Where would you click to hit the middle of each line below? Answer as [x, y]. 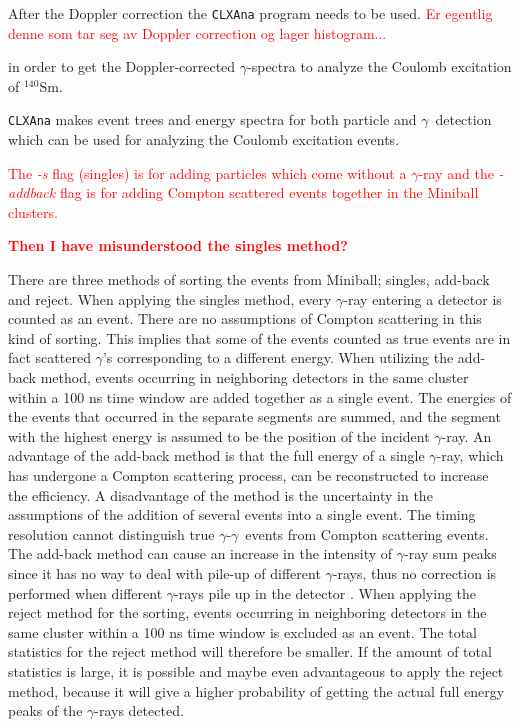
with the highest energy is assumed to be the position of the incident [219, 435]
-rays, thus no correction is [414, 572]
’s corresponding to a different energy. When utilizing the [278, 357]
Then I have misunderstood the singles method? [178, 245]
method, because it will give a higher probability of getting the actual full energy [256, 690]
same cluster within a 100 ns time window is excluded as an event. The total [242, 631]
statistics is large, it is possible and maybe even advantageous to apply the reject [256, 670]
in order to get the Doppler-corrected [122, 66]
